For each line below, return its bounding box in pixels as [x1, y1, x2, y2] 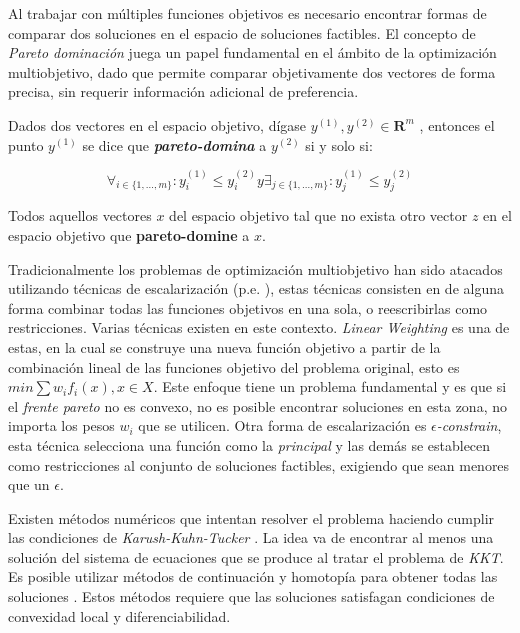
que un [8, 474, 50, 495]
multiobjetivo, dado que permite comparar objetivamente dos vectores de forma [8, 61, 496, 82]
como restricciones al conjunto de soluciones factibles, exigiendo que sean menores [8, 454, 510, 475]
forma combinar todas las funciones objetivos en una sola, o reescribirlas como [8, 297, 488, 318]
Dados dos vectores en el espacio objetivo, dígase [8, 114, 307, 135]
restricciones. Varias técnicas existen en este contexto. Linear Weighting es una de [8, 317, 510, 338]
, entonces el [419, 114, 495, 135]
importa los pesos [8, 415, 115, 436]
